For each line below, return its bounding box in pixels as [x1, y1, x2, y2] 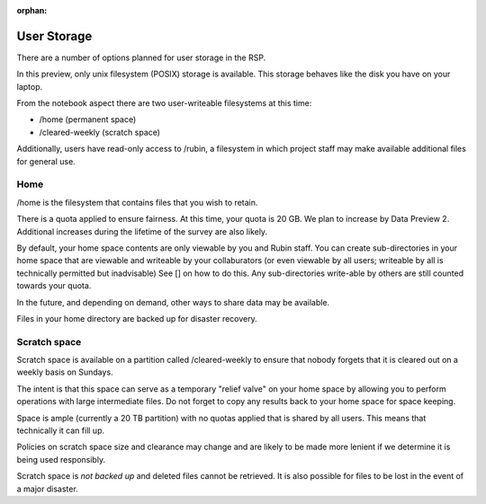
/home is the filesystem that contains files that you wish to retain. [16, 197, 258, 208]
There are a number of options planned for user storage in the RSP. [16, 52, 266, 63]
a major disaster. [16, 483, 78, 494]
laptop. [16, 81, 43, 92]
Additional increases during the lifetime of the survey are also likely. [16, 225, 268, 237]
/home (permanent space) [39, 114, 137, 125]
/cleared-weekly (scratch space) [39, 127, 161, 137]
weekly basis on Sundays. [16, 367, 113, 377]
